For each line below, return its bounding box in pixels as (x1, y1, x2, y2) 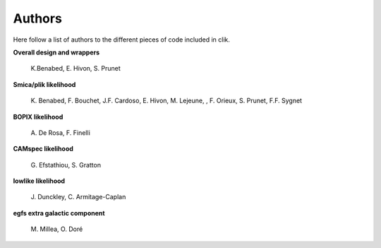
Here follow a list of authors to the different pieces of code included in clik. (13, 35, 231, 44)
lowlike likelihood (13, 177, 66, 185)
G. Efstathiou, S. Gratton (30, 160, 102, 169)
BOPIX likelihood (13, 112, 64, 121)
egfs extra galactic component (13, 208, 105, 217)
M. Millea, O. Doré (30, 225, 83, 233)
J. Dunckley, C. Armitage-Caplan (30, 193, 126, 201)
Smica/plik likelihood (13, 80, 76, 88)
